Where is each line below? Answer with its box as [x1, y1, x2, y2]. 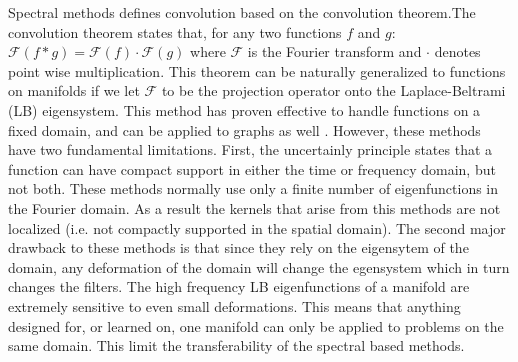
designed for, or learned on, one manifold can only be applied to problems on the [8, 315, 504, 336]
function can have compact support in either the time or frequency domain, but [8, 158, 496, 179]
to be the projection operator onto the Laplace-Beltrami [161, 80, 506, 101]
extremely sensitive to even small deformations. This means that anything [8, 295, 461, 316]
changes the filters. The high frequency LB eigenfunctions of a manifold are [8, 276, 470, 297]
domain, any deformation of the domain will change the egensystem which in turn [8, 256, 510, 277]
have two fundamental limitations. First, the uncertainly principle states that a [8, 139, 493, 160]
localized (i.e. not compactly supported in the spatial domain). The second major [8, 217, 506, 238]
